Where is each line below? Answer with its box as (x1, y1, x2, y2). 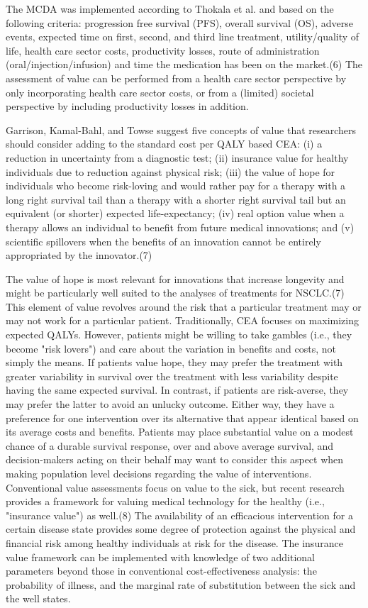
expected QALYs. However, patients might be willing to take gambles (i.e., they (6, 327, 352, 342)
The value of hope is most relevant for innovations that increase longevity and (6, 271, 345, 286)
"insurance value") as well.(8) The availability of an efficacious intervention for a (6, 507, 353, 522)
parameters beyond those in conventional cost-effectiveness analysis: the (6, 563, 317, 578)
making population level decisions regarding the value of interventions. (6, 466, 312, 480)
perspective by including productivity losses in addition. (6, 99, 249, 114)
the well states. (6, 591, 71, 606)
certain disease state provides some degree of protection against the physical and (6, 521, 356, 536)
